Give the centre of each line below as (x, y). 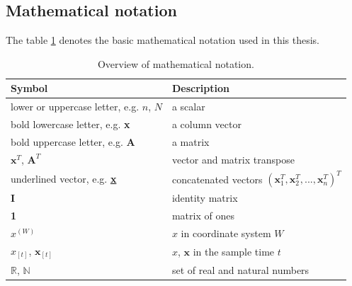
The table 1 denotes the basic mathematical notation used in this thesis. (163, 40)
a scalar (188, 107)
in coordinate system (226, 233)
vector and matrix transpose (233, 159)
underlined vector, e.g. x (64, 179)
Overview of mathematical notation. (176, 63)
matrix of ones (203, 216)
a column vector (206, 124)
